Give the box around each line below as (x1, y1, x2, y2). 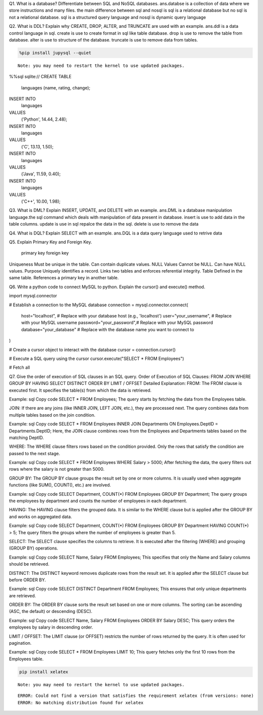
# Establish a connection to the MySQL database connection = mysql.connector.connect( (9, 302, 188, 308)
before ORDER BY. (9, 577, 46, 583)
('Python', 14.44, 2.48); (21, 116, 68, 122)
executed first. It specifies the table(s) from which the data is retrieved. (9, 387, 152, 393)
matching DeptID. (9, 435, 44, 441)
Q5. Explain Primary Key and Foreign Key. (9, 239, 92, 245)
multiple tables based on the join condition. (9, 412, 96, 418)
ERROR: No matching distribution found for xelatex (18, 700, 144, 705)
